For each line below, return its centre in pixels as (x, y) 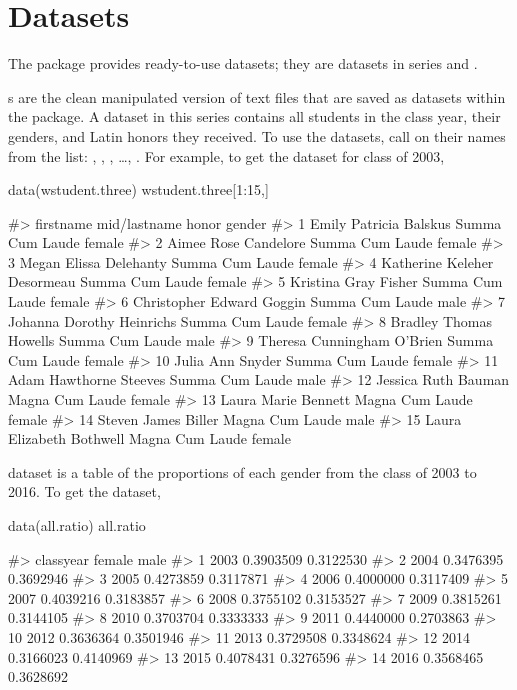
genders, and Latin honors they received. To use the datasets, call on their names (257, 135)
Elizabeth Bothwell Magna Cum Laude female (149, 438)
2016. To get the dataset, (84, 491)
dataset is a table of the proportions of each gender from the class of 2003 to (242, 471)
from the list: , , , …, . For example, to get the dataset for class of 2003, (226, 155)
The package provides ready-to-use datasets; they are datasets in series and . (243, 63)
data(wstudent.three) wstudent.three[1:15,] (138, 189)
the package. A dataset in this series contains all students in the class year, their (254, 116)
